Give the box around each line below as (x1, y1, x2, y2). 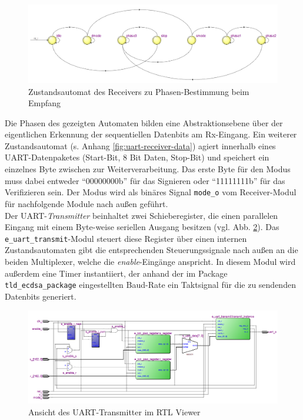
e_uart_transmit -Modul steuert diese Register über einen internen (5, 232, 247, 244)
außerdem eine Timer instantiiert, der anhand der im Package (5, 267, 228, 279)
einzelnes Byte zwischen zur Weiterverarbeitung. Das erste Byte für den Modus (5, 163, 291, 175)
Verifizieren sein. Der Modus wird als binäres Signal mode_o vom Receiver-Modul (5, 186, 297, 198)
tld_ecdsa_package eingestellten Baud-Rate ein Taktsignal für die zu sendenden (5, 278, 296, 291)
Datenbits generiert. (5, 290, 76, 302)
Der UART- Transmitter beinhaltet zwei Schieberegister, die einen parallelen (5, 209, 278, 221)
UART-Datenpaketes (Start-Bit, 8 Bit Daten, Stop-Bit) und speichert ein (5, 151, 269, 163)
